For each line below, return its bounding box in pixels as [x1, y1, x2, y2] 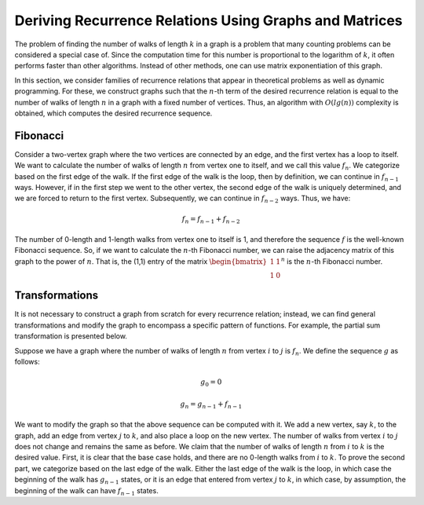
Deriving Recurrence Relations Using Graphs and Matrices [14, 12, 404, 29]
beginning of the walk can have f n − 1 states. [14, 485, 159, 497]
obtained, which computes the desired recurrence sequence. [14, 108, 213, 118]
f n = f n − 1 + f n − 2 [181, 214, 240, 225]
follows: [14, 357, 40, 366]
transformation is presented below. [14, 331, 127, 341]
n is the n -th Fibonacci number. [280, 256, 383, 266]
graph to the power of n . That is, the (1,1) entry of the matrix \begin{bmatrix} [14, 256, 267, 266]
